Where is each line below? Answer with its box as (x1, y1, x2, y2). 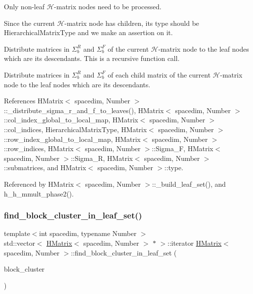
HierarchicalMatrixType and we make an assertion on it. (4, 27, 173, 38)
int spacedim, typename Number (39, 228, 136, 238)
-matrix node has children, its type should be (64, 18, 199, 28)
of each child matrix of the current (107, 69, 211, 79)
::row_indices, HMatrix (4, 143, 74, 154)
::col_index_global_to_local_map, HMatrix (4, 115, 138, 125)
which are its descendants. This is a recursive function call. (4, 53, 180, 63)
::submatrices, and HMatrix (4, 162, 86, 173)
